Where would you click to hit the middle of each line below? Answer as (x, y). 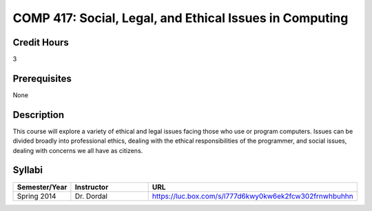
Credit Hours (41, 42)
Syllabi (28, 170)
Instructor (92, 187)
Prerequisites (42, 78)
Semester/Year (42, 187)
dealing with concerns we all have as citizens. (78, 150)
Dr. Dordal (91, 196)
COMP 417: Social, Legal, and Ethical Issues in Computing (180, 18)
